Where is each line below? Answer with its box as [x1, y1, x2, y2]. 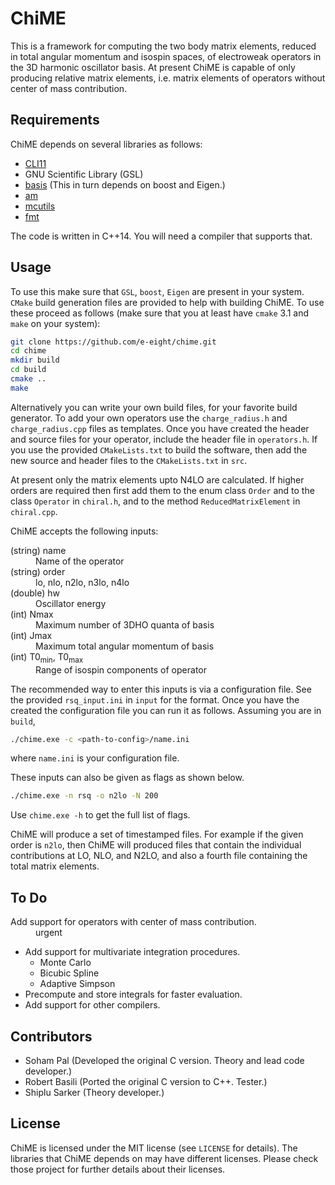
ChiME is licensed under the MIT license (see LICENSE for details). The [10, 1142, 298, 1154]
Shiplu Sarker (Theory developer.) [24, 1086, 165, 1098]
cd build [10, 365, 47, 375]
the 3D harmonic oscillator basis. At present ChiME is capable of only [10, 61, 296, 73]
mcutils [24, 200, 56, 212]
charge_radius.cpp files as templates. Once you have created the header [10, 422, 310, 434]
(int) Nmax [10, 608, 54, 620]
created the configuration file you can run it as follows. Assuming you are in [10, 704, 322, 716]
